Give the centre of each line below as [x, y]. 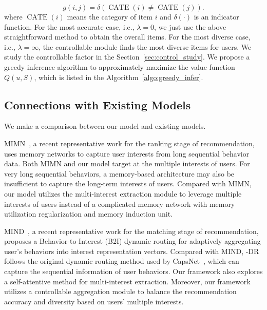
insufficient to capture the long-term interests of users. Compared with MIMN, [128, 183]
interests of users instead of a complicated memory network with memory [120, 204]
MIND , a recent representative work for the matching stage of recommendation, [131, 231]
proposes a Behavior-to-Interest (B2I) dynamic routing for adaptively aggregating [132, 241]
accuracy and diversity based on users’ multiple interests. [94, 301]
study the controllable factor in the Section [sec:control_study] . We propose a [127, 57]
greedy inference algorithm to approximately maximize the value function [120, 66]
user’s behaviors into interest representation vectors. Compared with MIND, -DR [132, 251]
